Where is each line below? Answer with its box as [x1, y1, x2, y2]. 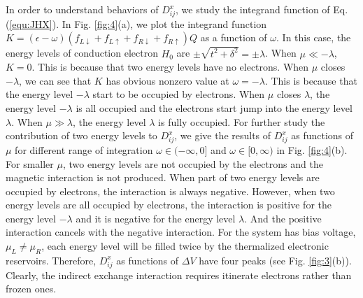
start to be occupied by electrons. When [92, 87, 265, 101]
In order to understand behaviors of [6, 2, 159, 16]
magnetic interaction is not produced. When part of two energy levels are [6, 170, 320, 185]
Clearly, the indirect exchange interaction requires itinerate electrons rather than [6, 267, 352, 282]
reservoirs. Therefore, [6, 253, 97, 267]
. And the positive [244, 211, 322, 225]
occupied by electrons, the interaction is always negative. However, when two [6, 183, 335, 198]
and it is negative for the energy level [76, 211, 236, 225]
